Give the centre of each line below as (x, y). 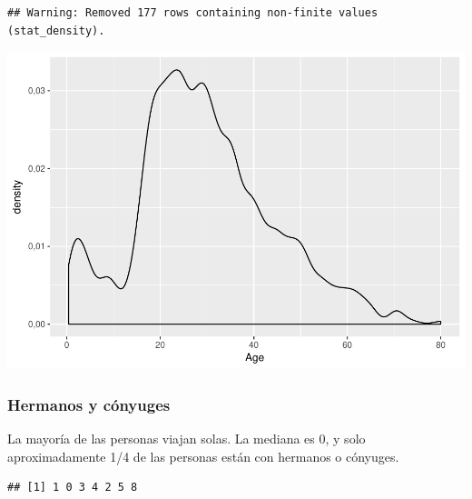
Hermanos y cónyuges (89, 404)
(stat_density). (56, 30)
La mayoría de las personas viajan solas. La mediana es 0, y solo (187, 438)
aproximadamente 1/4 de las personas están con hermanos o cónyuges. (203, 456)
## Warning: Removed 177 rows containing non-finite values (193, 13)
